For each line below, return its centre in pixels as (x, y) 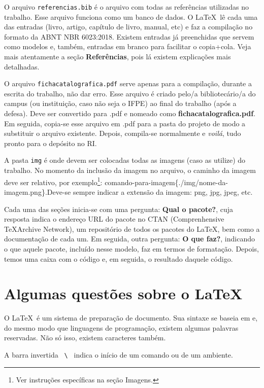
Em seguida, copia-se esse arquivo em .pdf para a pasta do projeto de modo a (125, 123)
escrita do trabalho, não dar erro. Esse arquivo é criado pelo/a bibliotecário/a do (130, 93)
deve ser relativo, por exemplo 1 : (53, 181)
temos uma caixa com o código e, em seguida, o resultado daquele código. (119, 258)
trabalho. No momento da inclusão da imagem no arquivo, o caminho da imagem (130, 170)
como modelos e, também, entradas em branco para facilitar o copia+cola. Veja (128, 46)
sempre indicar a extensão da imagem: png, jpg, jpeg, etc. (163, 191)
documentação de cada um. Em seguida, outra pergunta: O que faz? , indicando (129, 239)
